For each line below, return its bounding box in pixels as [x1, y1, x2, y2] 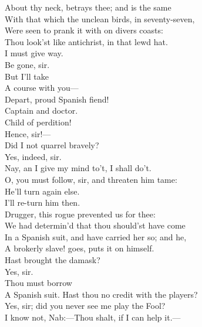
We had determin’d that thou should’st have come [5, 219, 186, 231]
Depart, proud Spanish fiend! [5, 93, 109, 105]
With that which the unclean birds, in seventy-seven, [5, 12, 195, 25]
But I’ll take [5, 70, 49, 82]
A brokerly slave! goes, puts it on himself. [5, 242, 154, 254]
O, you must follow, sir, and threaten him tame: [5, 173, 177, 185]
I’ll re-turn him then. [5, 196, 80, 209]
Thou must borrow [5, 277, 72, 289]
